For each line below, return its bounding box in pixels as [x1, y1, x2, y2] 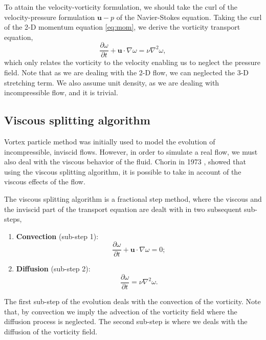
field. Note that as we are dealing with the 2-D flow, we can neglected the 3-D [4, 67, 249, 78]
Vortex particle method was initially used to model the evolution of [4, 136, 215, 147]
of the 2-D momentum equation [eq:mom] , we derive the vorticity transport [4, 22, 240, 32]
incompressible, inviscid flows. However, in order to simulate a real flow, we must [4, 146, 258, 157]
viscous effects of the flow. [4, 176, 85, 187]
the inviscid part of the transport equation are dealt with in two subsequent [4, 203, 242, 214]
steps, [4, 214, 22, 224]
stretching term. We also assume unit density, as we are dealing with [4, 77, 219, 88]
